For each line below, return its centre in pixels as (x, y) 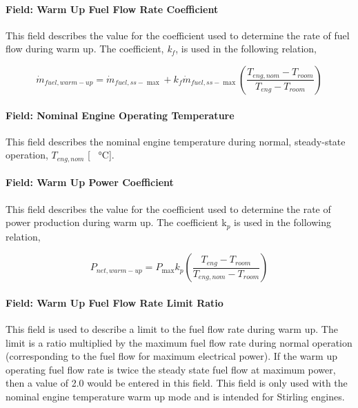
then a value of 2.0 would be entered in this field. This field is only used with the (177, 383)
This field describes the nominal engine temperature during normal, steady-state (176, 141)
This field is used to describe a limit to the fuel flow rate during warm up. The (172, 329)
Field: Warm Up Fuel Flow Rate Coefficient (112, 9)
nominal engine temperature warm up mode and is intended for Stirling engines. (175, 397)
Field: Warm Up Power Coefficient (90, 182)
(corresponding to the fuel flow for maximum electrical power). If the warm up (171, 356)
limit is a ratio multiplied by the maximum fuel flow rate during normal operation (179, 342)
